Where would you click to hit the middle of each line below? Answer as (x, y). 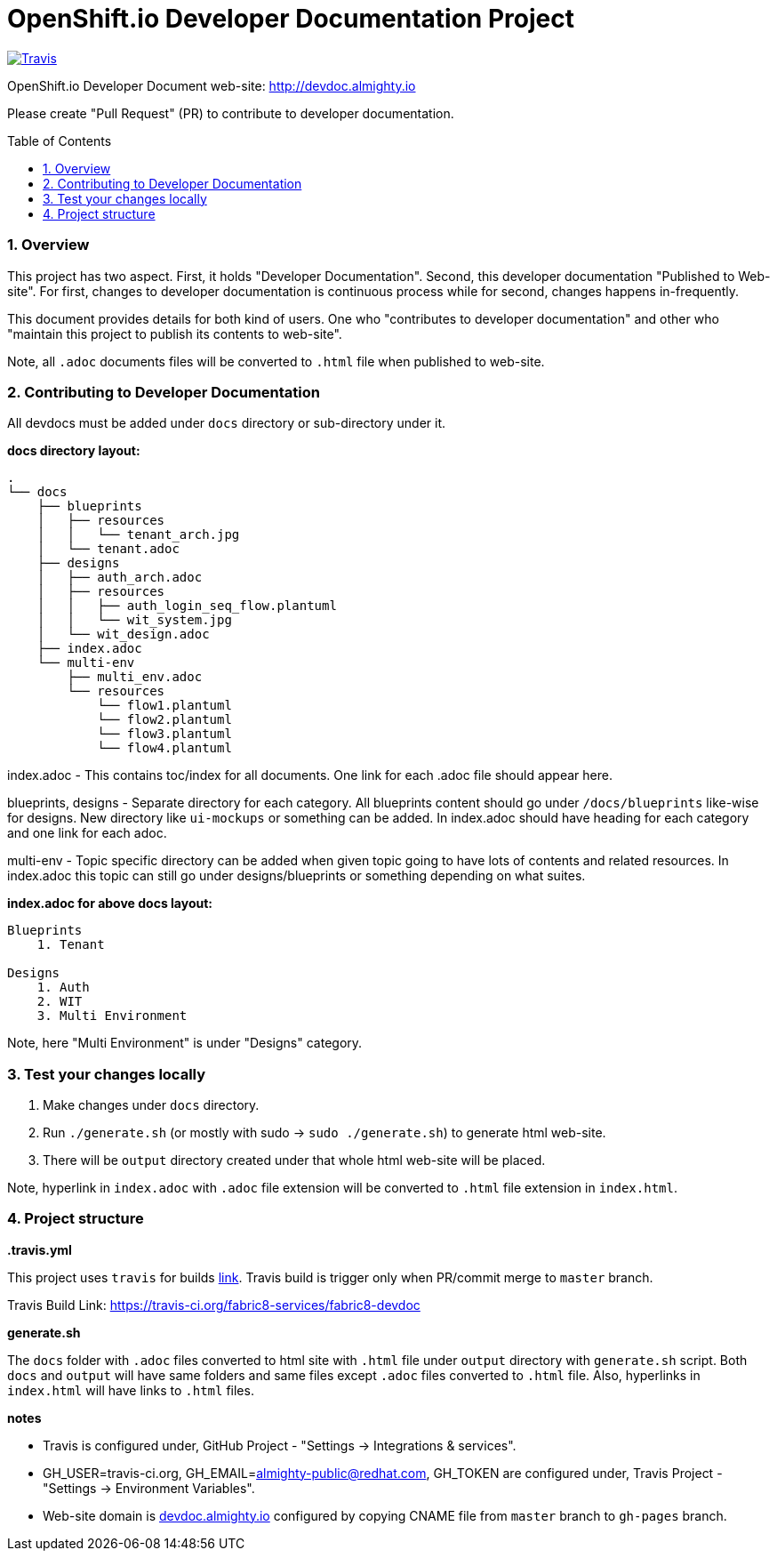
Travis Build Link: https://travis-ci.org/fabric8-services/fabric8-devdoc (214, 1305)
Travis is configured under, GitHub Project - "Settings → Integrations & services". (280, 1445)
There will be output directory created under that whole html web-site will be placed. (294, 1160)
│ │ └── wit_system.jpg (134, 620)
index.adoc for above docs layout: (110, 903)
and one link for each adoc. (87, 833)
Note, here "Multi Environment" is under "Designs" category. (185, 1043)
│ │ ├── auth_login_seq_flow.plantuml (187, 606)
